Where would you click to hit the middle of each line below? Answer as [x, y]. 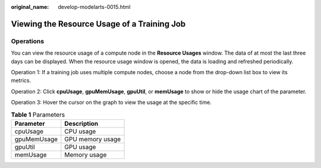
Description [81, 123]
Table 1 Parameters [38, 115]
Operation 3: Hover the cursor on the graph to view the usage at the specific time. [111, 102]
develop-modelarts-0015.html [94, 7]
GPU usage [80, 147]
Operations [28, 41]
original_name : [30, 7]
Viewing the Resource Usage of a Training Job [98, 24]
